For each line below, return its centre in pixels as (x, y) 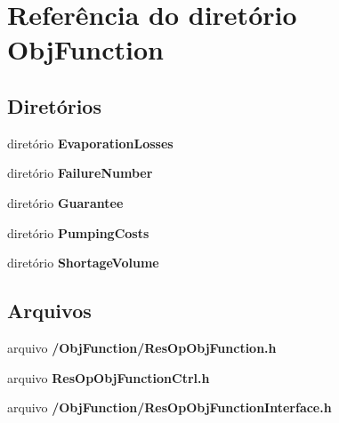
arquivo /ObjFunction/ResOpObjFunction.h (142, 347)
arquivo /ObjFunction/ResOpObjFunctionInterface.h (169, 407)
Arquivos (49, 311)
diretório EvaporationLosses (90, 143)
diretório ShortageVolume (83, 263)
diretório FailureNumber (80, 173)
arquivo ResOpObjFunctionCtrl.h (109, 377)
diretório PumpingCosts (78, 232)
